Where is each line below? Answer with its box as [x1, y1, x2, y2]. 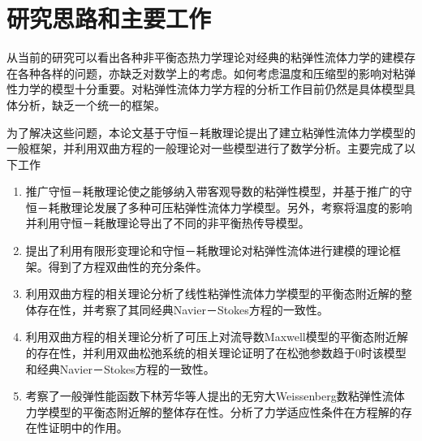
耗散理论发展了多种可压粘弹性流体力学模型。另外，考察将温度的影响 [48, 198, 412, 215]
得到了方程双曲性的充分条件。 [48, 257, 208, 275]
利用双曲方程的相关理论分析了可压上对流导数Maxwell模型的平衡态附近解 [25, 328, 408, 345]
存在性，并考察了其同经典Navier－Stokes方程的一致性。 [37, 300, 329, 318]
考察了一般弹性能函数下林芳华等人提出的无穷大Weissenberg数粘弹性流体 [25, 387, 405, 404]
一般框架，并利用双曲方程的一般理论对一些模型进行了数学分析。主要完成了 [6, 140, 404, 157]
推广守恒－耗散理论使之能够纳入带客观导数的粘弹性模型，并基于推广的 [25, 183, 401, 200]
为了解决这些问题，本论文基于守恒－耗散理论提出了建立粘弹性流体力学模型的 [6, 123, 416, 141]
